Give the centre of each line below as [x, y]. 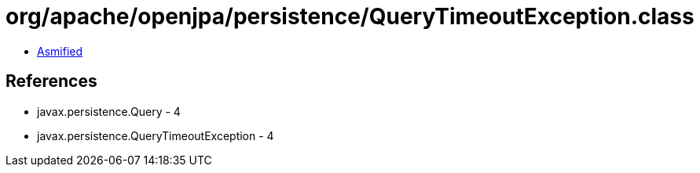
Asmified [60, 51]
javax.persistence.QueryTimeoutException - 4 [156, 135]
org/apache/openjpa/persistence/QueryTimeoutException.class [350, 16]
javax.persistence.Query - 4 [109, 111]
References [51, 81]
